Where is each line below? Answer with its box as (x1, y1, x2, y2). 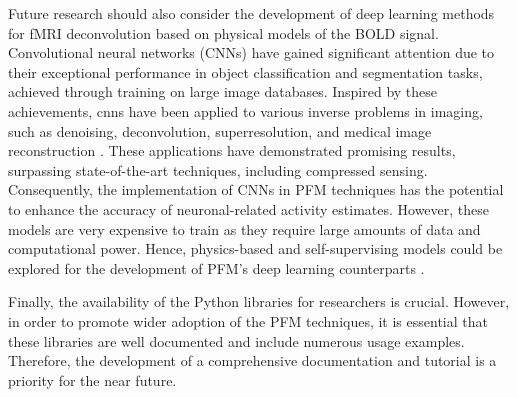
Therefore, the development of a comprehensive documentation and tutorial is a (8, 350, 497, 371)
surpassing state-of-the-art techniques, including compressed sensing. (8, 159, 428, 180)
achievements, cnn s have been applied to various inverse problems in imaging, (8, 100, 483, 121)
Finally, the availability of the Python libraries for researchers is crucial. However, (8, 291, 510, 312)
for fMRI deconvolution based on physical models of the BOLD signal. (8, 22, 439, 43)
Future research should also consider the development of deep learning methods (8, 3, 495, 23)
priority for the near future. (8, 369, 177, 390)
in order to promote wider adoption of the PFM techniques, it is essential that (8, 310, 488, 331)
